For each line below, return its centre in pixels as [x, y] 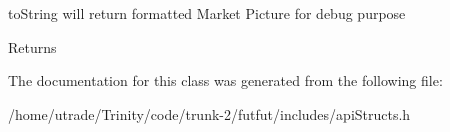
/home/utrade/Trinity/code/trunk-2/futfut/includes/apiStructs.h [209, 113]
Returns [32, 46]
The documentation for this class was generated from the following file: [225, 80]
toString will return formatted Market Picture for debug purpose [207, 13]
